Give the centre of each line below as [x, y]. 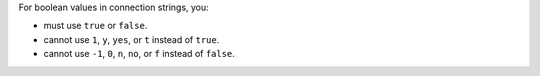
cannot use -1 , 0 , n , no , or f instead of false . [139, 54]
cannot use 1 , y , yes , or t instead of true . [131, 39]
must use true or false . [95, 26]
